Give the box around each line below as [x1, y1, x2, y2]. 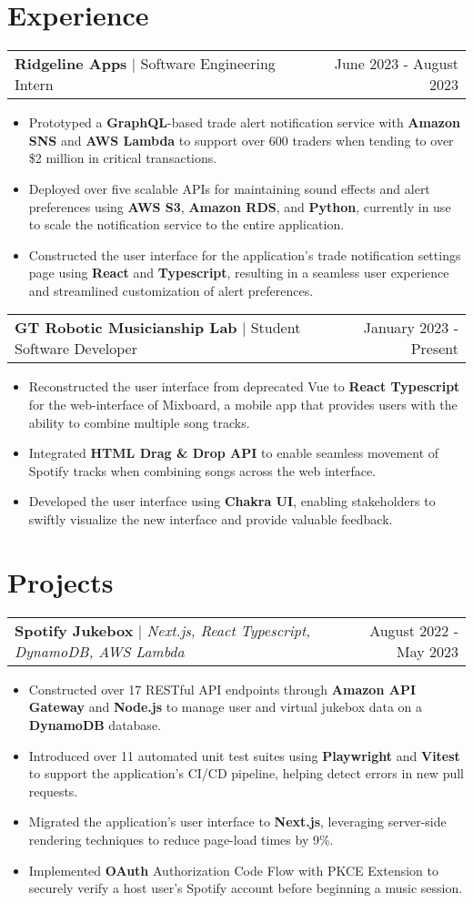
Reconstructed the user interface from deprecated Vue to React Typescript [28, 377, 460, 396]
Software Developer [15, 338, 137, 360]
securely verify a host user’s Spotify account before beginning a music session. [28, 878, 463, 898]
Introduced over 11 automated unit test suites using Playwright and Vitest [28, 746, 460, 765]
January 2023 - [363, 317, 458, 339]
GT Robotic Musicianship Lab [15, 317, 237, 339]
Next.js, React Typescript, [146, 619, 311, 641]
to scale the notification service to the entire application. [28, 215, 345, 234]
